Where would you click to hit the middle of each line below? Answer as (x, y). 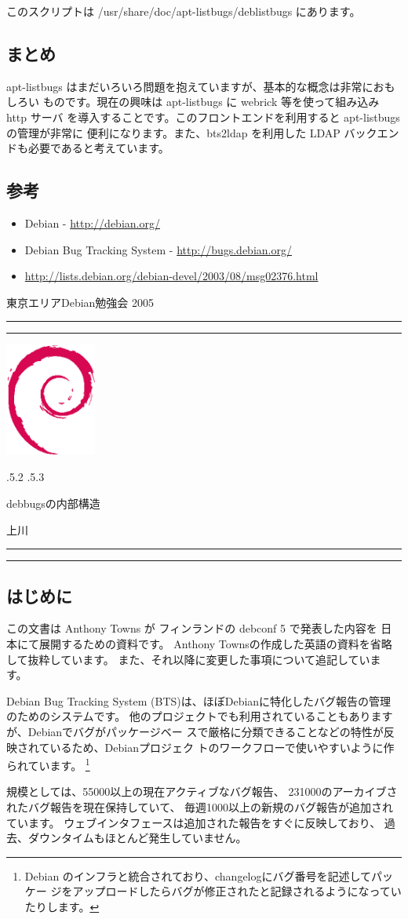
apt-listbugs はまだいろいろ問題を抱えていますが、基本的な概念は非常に (190, 86)
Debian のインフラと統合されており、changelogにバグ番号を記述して (198, 875)
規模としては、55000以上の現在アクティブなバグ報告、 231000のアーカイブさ (202, 791)
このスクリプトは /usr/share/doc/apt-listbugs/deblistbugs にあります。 (184, 11)
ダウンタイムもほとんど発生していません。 (137, 838)
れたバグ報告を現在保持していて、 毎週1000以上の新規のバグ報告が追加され (200, 806)
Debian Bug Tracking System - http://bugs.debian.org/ (158, 249)
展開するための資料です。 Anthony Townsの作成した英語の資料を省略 (215, 643)
